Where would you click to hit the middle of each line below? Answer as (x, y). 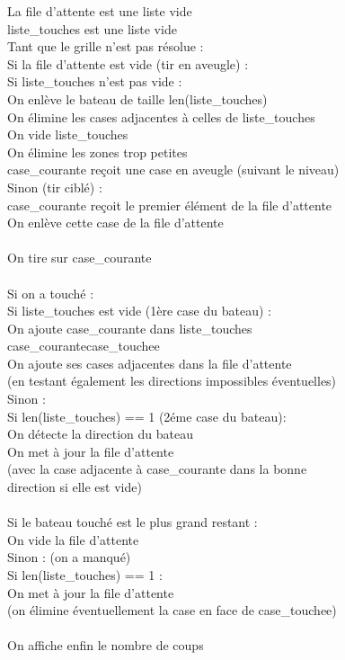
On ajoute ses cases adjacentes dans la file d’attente (150, 363)
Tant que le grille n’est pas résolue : (106, 46)
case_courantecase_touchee (84, 346)
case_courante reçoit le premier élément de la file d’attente (170, 205)
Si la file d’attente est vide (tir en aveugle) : (128, 63)
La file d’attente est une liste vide (100, 11)
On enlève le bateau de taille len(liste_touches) (137, 98)
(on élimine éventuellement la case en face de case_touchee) (172, 610)
